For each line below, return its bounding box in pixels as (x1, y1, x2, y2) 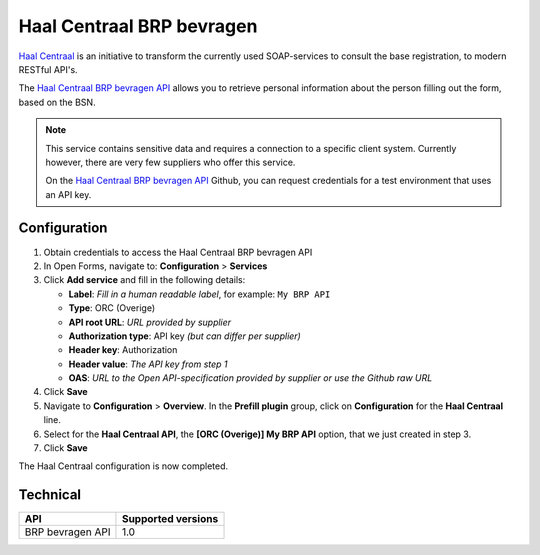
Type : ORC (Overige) (68, 302, 155, 314)
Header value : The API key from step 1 (68, 358, 229, 370)
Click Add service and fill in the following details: (43, 274, 246, 286)
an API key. (45, 188, 92, 200)
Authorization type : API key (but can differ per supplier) (68, 330, 302, 342)
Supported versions (121, 512, 219, 526)
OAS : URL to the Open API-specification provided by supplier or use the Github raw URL (68, 372, 433, 384)
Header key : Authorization (68, 344, 178, 356)
